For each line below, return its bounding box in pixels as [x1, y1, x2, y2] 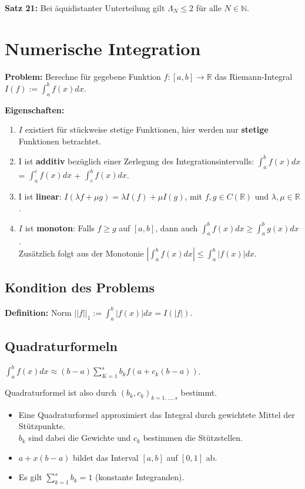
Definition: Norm [5, 306, 72, 318]
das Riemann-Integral [214, 70, 293, 82]
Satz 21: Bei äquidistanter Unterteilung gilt [5, 2, 165, 14]
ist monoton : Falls [25, 221, 95, 234]
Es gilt [18, 471, 42, 483]
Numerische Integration [5, 36, 201, 60]
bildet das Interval [73, 451, 139, 463]
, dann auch [155, 221, 198, 234]
